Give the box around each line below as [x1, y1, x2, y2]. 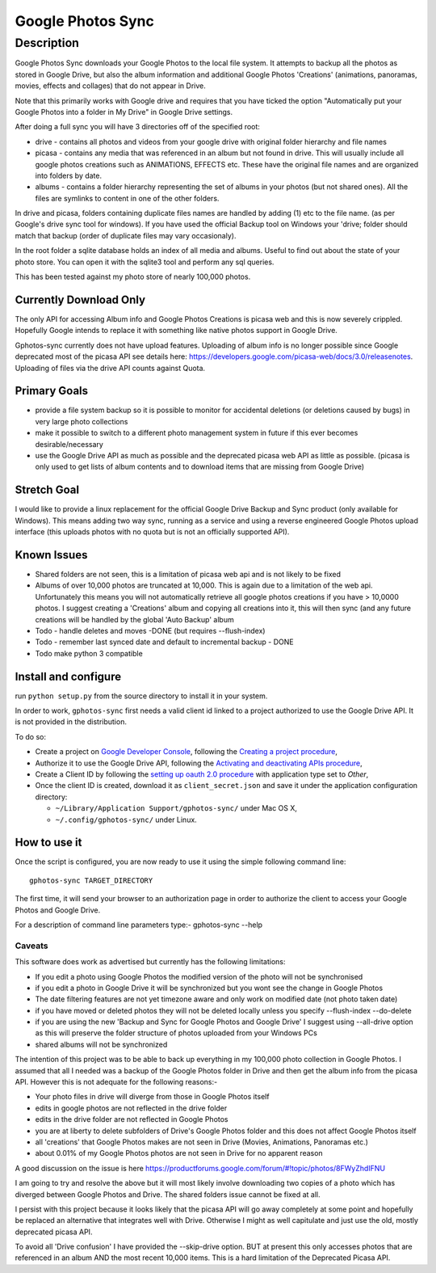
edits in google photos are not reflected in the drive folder [35, 1103, 228, 1113]
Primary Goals [15, 384, 89, 398]
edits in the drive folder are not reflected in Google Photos [35, 1115, 228, 1124]
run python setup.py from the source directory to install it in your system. [15, 691, 268, 701]
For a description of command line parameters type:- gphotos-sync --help [15, 920, 262, 929]
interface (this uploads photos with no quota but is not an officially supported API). [15, 527, 290, 537]
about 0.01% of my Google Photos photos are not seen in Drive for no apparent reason [35, 1149, 323, 1158]
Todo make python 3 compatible [35, 648, 143, 658]
